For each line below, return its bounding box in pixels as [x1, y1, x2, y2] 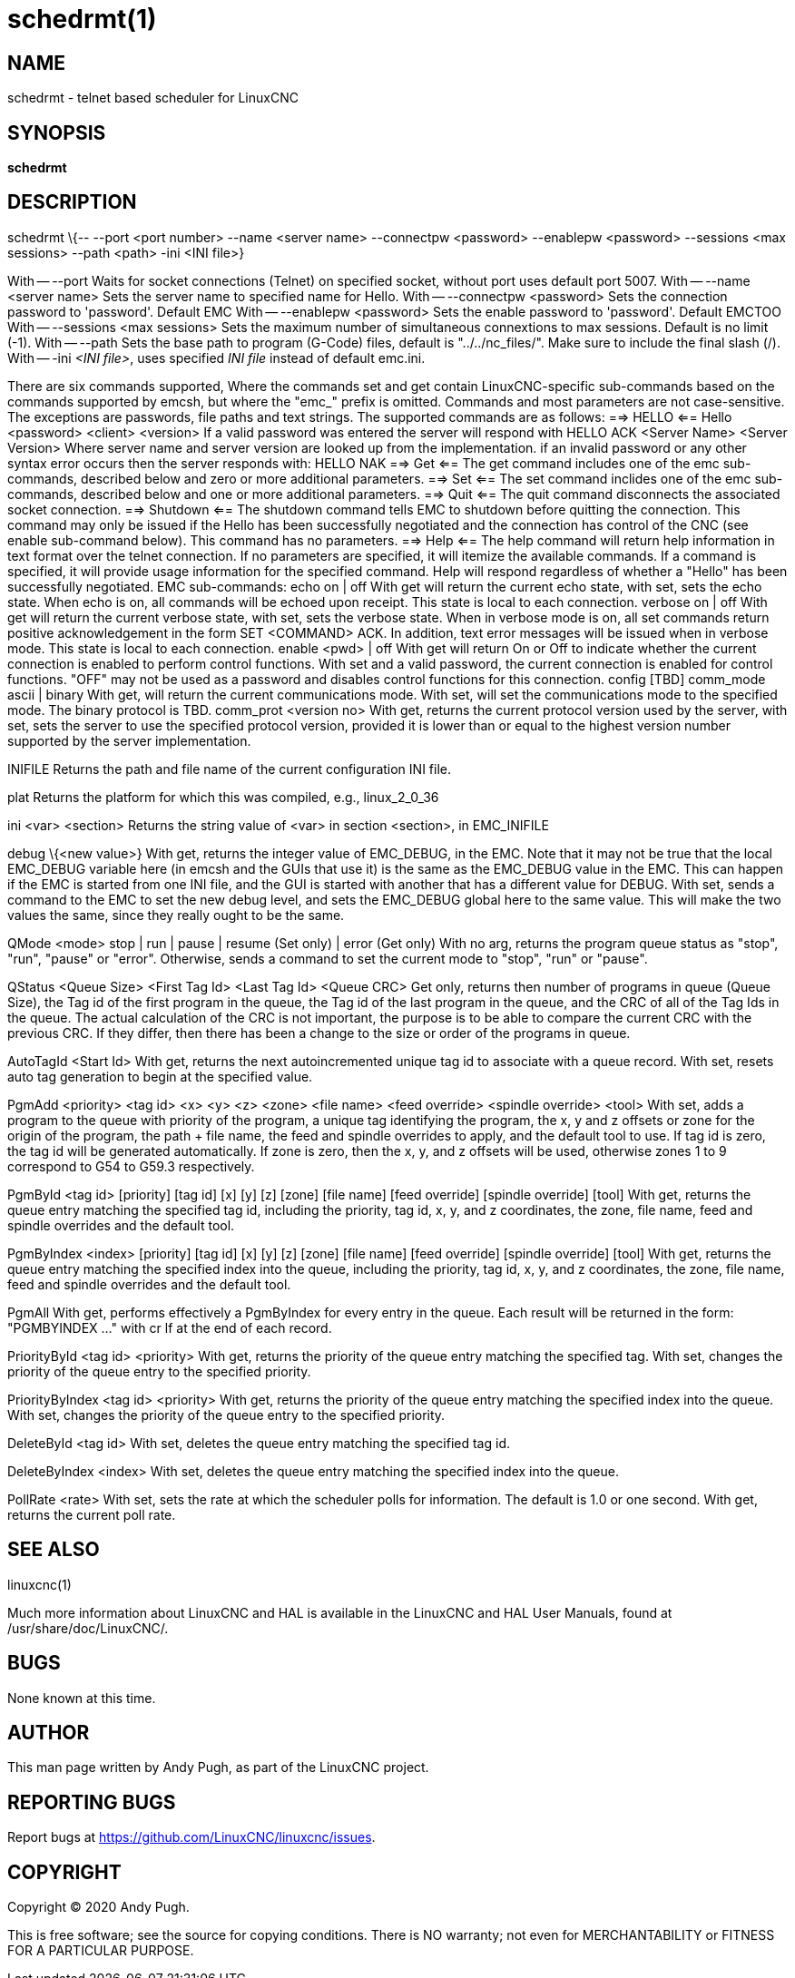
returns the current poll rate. [7, 1506, 176, 1523]
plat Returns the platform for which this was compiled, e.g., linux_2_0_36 [7, 788, 439, 805]
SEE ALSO [7, 1538, 100, 1562]
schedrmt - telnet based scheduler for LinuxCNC [7, 90, 299, 106]
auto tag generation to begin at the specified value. [7, 1068, 313, 1084]
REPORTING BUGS [7, 1790, 176, 1814]
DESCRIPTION [7, 191, 137, 214]
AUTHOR [7, 1720, 90, 1744]
